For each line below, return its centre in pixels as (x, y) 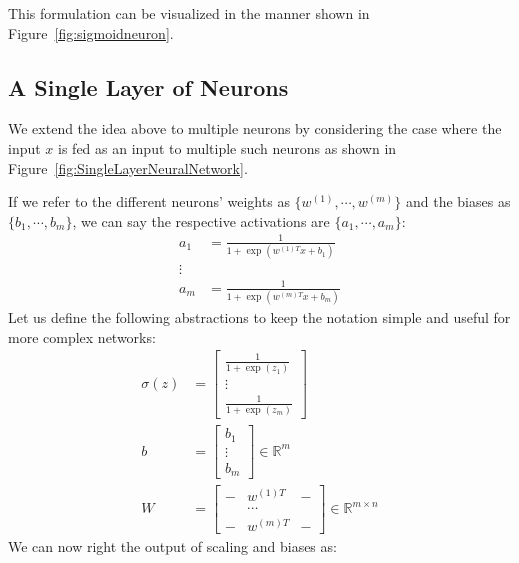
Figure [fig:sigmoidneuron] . (91, 32)
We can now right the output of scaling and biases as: (172, 546)
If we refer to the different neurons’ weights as (149, 201)
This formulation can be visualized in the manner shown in (189, 13)
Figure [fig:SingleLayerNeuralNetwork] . (128, 167)
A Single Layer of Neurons (148, 86)
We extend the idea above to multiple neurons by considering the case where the (255, 128)
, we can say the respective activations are (201, 220)
